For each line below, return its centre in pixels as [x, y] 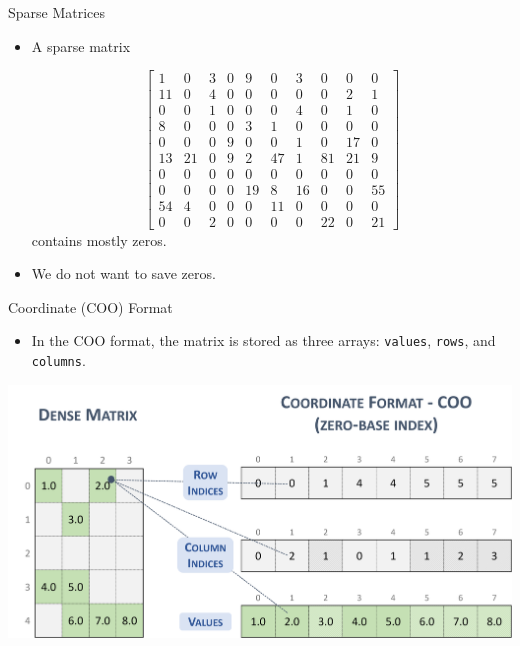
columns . [58, 359]
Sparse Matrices [57, 12]
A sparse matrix [81, 45]
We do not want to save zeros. [123, 273]
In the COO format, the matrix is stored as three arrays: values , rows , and [263, 340]
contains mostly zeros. [99, 239]
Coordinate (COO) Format [90, 306]
